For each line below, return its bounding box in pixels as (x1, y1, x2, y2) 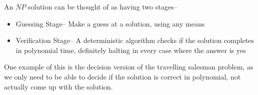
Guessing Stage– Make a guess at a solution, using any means (15, 18, 205, 28)
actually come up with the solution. (4, 81, 113, 91)
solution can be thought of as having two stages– (27, 1, 177, 11)
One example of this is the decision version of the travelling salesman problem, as (4, 61, 253, 72)
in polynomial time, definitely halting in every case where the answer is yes (15, 44, 246, 55)
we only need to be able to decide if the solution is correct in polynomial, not (4, 71, 241, 81)
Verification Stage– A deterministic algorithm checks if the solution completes (15, 35, 254, 45)
